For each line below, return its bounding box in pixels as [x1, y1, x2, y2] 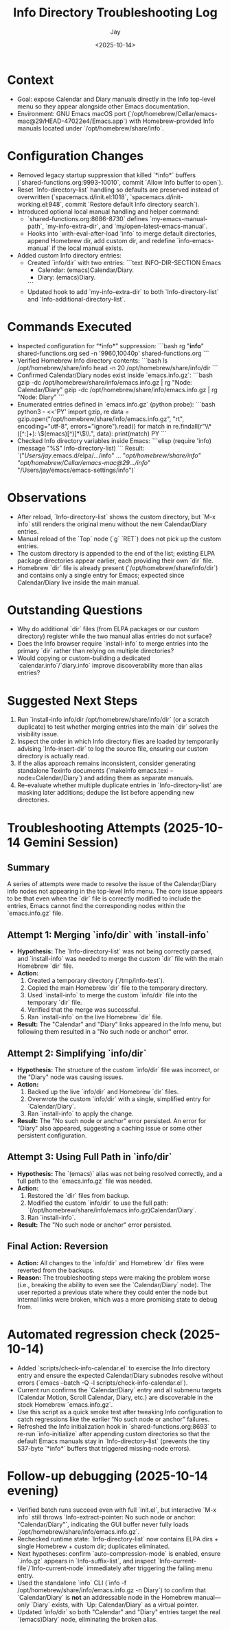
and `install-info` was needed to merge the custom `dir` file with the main [16, 955, 223, 963]
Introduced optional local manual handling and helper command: [16, 207, 200, 216]
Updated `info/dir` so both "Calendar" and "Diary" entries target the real [16, 1607, 221, 1616]
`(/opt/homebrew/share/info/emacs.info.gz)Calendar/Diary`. [27, 1205, 197, 1214]
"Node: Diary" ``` [16, 393, 65, 401]
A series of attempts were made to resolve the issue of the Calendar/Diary [7, 880, 217, 888]
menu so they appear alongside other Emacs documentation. [16, 102, 190, 111]
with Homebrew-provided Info [129, 117, 214, 125]
